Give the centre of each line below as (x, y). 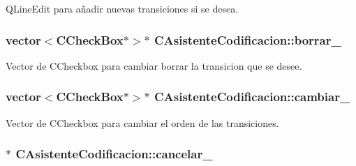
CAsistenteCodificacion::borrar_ (247, 39)
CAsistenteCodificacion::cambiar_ (252, 97)
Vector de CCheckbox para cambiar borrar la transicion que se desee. (154, 65)
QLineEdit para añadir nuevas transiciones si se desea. (122, 8)
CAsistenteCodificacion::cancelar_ (114, 154)
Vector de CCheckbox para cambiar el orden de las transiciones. (142, 122)
